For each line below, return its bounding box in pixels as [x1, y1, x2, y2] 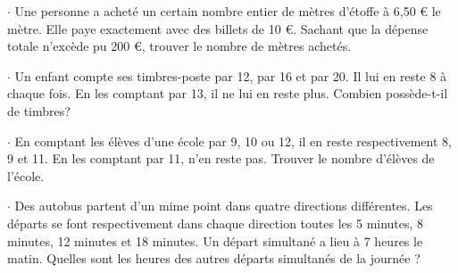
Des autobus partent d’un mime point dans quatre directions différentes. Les [14, 196, 433, 215]
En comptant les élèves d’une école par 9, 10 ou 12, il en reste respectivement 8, [14, 131, 452, 150]
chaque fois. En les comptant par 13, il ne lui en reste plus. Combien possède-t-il [7, 84, 448, 103]
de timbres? [7, 101, 71, 120]
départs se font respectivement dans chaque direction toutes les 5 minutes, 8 [7, 213, 424, 232]
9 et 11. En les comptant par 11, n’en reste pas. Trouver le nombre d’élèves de [7, 149, 435, 168]
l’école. [7, 166, 45, 185]
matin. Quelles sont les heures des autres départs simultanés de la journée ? [7, 249, 421, 268]
